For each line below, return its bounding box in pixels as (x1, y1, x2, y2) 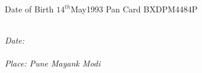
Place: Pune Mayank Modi (5, 57, 101, 69)
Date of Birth (5, 3, 54, 15)
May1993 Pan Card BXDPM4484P (70, 3, 198, 15)
